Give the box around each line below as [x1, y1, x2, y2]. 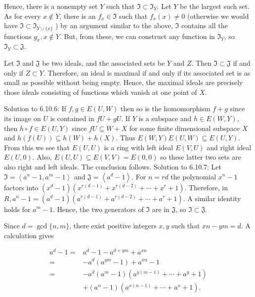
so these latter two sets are [160, 152, 241, 162]
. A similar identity [183, 193, 241, 203]
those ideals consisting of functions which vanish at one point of [4, 86, 197, 97]
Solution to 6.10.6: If [4, 103, 67, 114]
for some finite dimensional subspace [129, 123, 240, 133]
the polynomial [170, 171, 216, 181]
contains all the [181, 20, 228, 31]
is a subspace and [138, 113, 192, 123]
